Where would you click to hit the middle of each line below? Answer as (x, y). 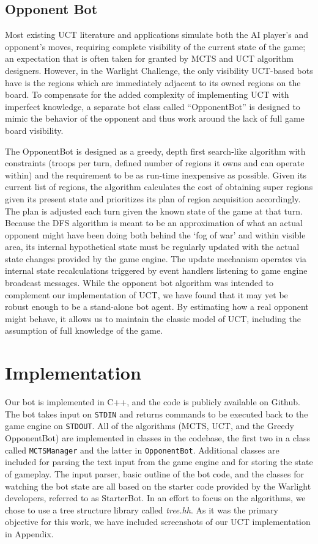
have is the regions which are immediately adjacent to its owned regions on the (153, 82)
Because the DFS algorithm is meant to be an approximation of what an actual (154, 223)
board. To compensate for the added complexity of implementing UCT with (147, 94)
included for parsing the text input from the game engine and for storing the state (159, 462)
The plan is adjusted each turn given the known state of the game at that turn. (154, 211)
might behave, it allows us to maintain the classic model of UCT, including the (153, 318)
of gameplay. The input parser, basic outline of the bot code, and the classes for (154, 473)
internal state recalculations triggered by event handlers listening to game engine (156, 270)
